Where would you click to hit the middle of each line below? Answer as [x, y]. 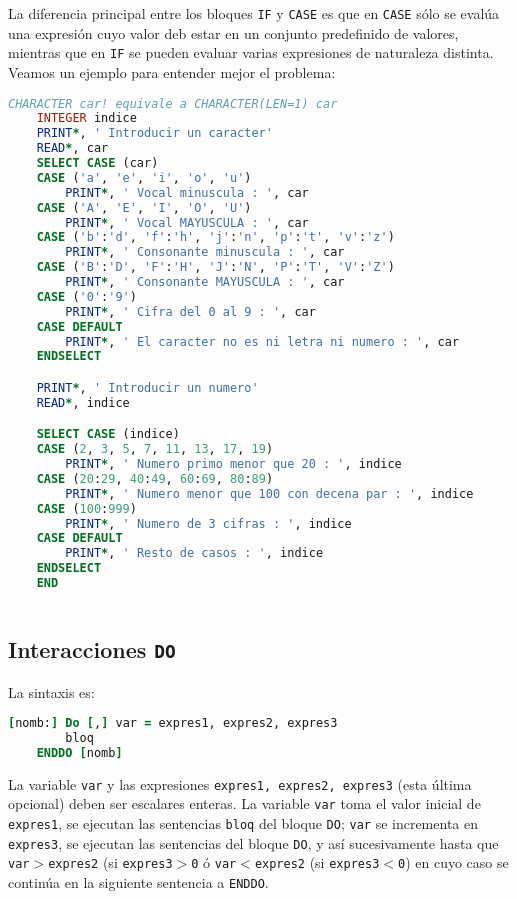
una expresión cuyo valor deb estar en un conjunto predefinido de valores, [233, 32]
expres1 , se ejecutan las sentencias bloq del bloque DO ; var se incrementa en [243, 823]
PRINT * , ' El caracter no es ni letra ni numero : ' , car [262, 341]
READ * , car [72, 148]
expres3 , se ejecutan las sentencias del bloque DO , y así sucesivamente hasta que [253, 842]
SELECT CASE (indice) [108, 434]
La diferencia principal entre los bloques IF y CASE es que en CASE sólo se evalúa [254, 13]
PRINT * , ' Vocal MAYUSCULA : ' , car [187, 222]
